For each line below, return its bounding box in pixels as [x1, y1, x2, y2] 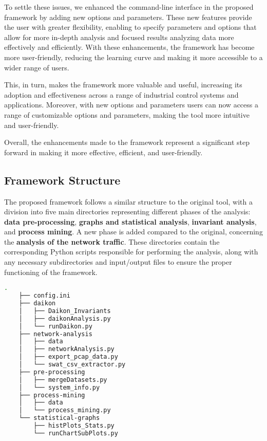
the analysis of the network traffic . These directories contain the [4, 236, 220, 247]
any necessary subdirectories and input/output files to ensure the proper [4, 256, 232, 267]
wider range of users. [4, 62, 69, 72]
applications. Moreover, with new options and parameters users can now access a [4, 99, 258, 110]
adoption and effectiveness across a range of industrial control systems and [4, 89, 239, 100]
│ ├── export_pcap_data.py [18, 353, 118, 361]
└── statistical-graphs [18, 414, 100, 422]
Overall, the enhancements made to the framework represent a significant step [4, 137, 250, 148]
